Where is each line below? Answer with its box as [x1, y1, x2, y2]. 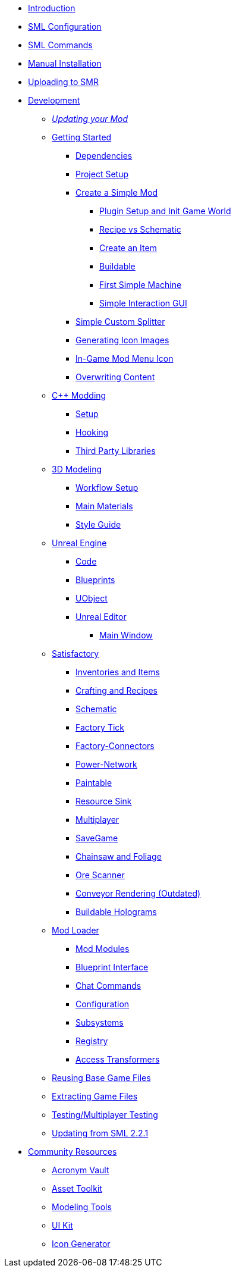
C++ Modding [52, 390, 106, 400]
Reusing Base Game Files [52, 1073, 151, 1083]
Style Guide [75, 519, 121, 530]
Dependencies [75, 151, 133, 161]
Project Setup [75, 169, 129, 179]
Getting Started [52, 132, 112, 142]
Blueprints [75, 575, 115, 585]
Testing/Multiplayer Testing [52, 1110, 158, 1120]
